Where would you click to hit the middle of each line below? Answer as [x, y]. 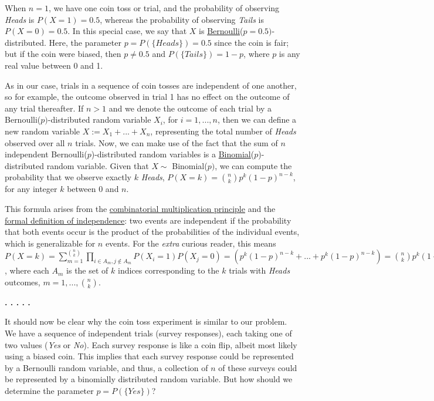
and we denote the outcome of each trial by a [190, 108]
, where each [27, 270]
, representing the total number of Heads [223, 131]
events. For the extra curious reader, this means [191, 243]
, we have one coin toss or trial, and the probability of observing [164, 8]
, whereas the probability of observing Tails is [182, 19]
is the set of [87, 270]
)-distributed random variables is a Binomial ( [173, 154]
